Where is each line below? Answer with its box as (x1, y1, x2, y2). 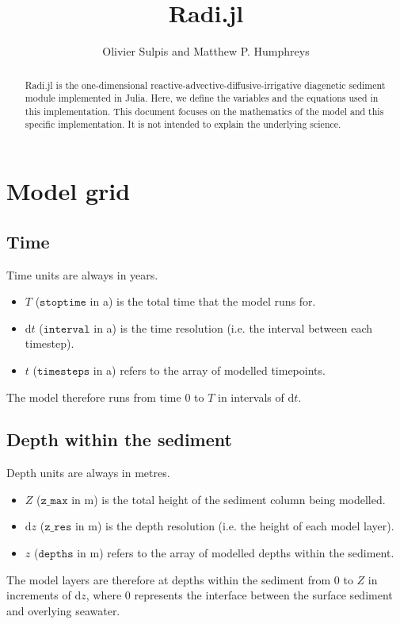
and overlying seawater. (6, 602, 120, 618)
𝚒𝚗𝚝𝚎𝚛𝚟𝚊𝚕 (43, 323, 90, 335)
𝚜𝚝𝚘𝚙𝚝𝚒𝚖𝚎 (40, 297, 86, 309)
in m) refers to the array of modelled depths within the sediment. (77, 545, 394, 561)
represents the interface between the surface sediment (134, 587, 393, 603)
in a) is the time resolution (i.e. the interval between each (93, 319, 372, 336)
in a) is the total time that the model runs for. (90, 293, 316, 310)
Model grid (6, 175, 131, 207)
